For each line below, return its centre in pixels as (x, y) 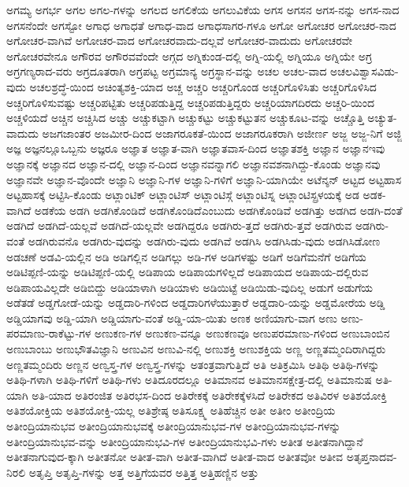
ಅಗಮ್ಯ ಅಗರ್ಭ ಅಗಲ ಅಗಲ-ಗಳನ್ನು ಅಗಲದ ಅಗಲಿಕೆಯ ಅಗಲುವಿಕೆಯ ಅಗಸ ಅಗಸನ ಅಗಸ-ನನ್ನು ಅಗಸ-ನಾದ (203, 9)
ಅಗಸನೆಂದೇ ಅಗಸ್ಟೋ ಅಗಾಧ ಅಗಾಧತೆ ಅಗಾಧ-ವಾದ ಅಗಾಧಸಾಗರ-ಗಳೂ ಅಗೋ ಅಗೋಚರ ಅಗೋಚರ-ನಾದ (201, 25)
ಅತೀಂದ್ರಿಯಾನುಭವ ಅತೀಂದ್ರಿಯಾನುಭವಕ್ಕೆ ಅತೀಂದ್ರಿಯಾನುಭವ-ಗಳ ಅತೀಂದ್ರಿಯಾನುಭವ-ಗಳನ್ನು (174, 426)
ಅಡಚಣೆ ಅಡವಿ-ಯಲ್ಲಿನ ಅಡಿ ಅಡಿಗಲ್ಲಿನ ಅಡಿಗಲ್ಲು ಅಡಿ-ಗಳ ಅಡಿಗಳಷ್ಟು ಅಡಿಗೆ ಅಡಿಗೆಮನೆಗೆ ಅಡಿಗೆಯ (186, 256)
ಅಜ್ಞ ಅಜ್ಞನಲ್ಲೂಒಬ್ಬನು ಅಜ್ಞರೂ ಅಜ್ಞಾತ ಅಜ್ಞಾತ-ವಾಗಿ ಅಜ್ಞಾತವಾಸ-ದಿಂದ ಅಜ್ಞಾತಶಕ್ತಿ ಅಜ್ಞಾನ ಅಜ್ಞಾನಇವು (196, 148)
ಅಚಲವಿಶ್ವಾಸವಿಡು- (364, 71)
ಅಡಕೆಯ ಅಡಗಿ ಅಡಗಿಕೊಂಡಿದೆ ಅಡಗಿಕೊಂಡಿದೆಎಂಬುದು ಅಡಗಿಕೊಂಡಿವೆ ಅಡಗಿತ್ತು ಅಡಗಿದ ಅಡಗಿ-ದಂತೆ (218, 210)
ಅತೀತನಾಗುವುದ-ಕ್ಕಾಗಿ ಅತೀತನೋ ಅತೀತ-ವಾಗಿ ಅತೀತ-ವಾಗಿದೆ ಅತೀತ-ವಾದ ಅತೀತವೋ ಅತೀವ (175, 457)
